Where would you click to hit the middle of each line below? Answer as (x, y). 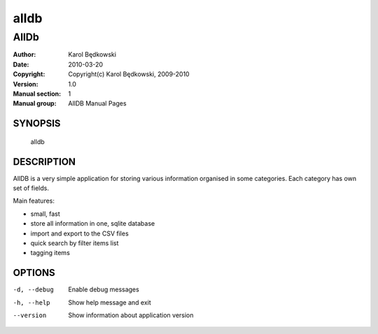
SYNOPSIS (37, 123)
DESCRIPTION (44, 162)
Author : (24, 55)
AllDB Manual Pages (97, 103)
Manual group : (35, 103)
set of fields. (31, 188)
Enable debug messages (104, 289)
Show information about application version (131, 315)
